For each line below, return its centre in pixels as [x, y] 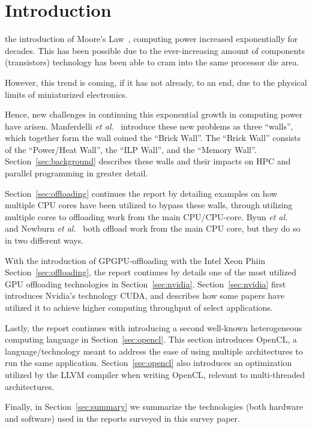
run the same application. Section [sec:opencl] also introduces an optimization [148, 363]
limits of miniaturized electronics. [66, 94]
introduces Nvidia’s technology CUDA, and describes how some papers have [145, 295]
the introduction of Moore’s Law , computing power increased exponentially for [151, 39]
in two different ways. [44, 240]
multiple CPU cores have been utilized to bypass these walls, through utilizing [149, 205]
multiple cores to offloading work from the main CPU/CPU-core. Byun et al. [146, 216]
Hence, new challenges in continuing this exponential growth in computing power [154, 114]
